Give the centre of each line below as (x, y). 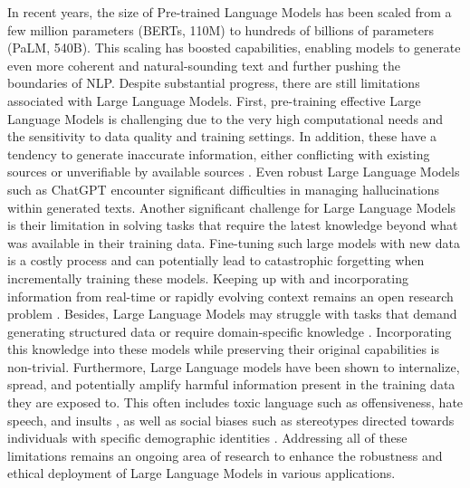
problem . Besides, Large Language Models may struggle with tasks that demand (232, 314)
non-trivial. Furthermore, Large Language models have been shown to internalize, (234, 366)
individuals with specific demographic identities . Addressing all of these (207, 438)
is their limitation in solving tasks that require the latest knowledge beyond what (233, 225)
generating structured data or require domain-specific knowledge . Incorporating (230, 331)
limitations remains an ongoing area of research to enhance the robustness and (225, 455)
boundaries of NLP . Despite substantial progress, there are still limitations (214, 83)
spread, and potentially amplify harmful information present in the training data (231, 384)
